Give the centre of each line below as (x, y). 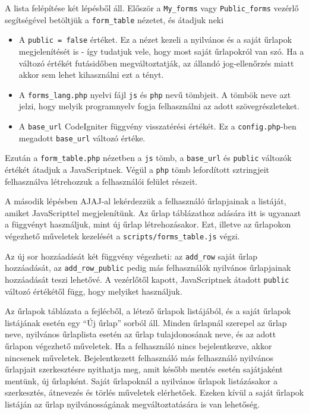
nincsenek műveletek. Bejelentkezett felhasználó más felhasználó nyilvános (139, 357)
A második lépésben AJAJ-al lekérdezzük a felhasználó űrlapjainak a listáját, (146, 201)
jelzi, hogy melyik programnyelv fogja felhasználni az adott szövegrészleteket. (159, 106)
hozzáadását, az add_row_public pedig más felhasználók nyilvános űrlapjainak (148, 268)
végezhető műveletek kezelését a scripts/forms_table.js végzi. (122, 236)
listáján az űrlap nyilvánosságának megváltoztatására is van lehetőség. (133, 404)
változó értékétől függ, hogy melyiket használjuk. (94, 291)
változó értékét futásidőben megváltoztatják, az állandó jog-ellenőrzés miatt (156, 63)
